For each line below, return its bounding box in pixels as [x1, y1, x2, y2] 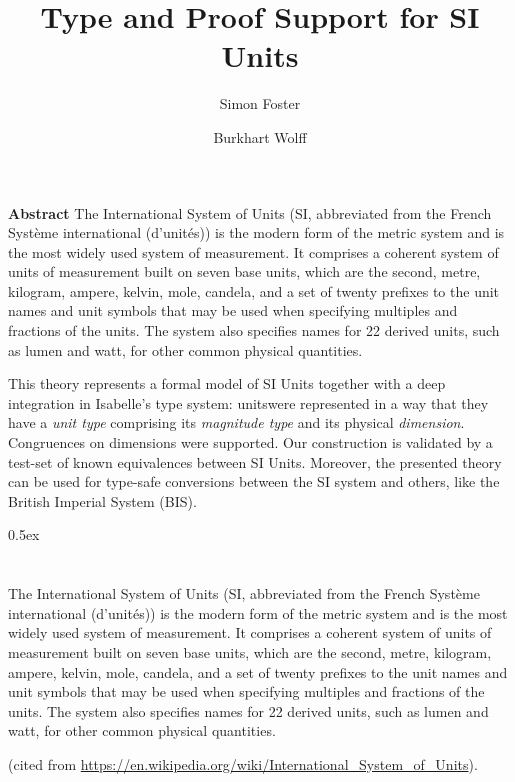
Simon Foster [219, 93, 301, 114]
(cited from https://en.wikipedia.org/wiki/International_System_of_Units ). [8, 753, 478, 774]
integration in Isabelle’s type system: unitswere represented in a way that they [8, 392, 489, 413]
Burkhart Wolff [213, 126, 307, 147]
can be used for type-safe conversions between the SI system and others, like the [8, 471, 500, 492]
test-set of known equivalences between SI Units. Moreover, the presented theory [8, 451, 502, 472]
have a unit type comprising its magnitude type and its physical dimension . [8, 412, 465, 433]
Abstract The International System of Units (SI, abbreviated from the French [8, 202, 492, 223]
